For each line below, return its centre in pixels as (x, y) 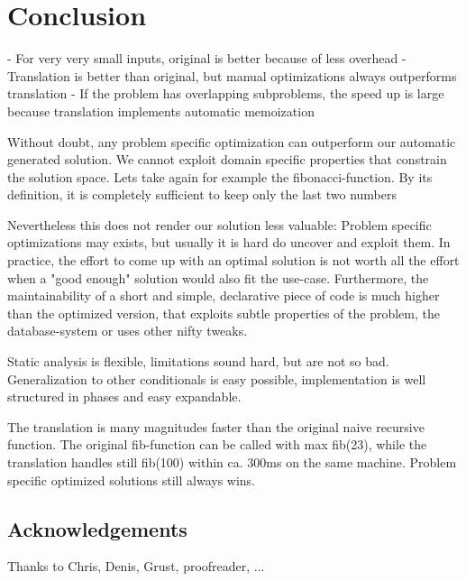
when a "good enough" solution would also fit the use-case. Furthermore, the (218, 277)
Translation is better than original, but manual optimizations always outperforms (232, 75)
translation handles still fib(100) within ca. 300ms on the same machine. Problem (232, 462)
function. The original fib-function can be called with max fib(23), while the (217, 444)
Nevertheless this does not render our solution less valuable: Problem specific (219, 224)
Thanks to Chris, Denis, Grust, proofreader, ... (136, 566)
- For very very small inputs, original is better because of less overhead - (207, 58)
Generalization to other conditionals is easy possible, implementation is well (217, 378)
